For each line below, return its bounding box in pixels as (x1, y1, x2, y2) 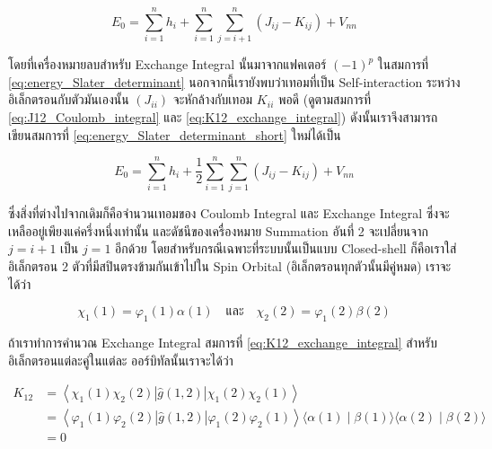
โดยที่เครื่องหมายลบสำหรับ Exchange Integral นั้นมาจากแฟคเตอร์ (8, 55, 327, 74)
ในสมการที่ (377, 55, 429, 74)
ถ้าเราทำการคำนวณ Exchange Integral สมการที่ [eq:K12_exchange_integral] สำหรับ (8, 332, 437, 351)
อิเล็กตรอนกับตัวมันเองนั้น (8, 90, 129, 109)
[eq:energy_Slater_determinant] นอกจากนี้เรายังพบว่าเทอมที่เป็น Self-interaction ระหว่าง (8, 72, 461, 91)
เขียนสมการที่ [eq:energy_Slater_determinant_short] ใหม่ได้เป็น (8, 125, 341, 144)
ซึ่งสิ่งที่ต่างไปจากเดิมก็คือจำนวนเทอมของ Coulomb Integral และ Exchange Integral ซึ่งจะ (8, 204, 450, 223)
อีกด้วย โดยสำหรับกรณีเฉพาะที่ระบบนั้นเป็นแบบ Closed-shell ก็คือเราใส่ (115, 239, 457, 258)
